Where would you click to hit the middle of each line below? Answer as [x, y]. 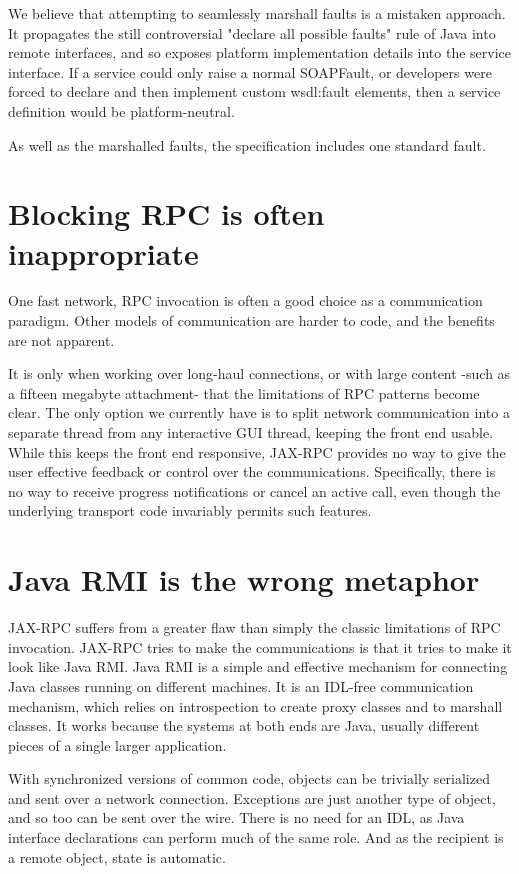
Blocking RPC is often [166, 213]
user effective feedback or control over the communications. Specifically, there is [252, 471]
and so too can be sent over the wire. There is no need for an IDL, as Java [236, 817]
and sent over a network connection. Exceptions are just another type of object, [252, 797]
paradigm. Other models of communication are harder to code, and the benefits [251, 320]
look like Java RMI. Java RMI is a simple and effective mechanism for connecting [258, 666]
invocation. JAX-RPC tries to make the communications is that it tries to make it [260, 646]
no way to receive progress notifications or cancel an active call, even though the [254, 490]
